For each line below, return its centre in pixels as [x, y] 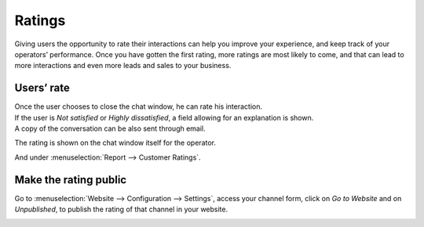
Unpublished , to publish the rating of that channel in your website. [121, 209]
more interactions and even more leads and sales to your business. [123, 66]
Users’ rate [42, 88]
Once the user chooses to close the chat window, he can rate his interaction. [139, 106]
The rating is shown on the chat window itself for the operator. [115, 143]
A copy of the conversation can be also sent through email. [110, 128]
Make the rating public [71, 180]
